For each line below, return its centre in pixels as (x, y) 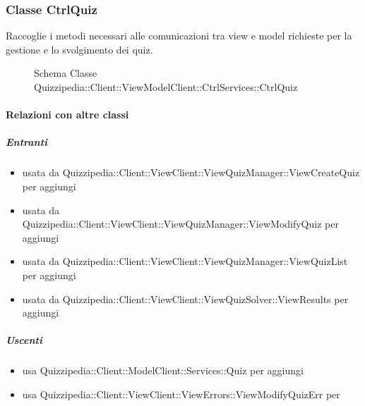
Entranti (27, 142)
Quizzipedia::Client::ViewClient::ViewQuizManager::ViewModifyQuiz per (180, 224)
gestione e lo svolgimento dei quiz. (79, 49)
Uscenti (24, 340)
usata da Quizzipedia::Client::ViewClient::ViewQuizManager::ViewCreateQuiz (191, 172)
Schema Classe (66, 73)
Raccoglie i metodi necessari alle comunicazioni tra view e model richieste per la (179, 36)
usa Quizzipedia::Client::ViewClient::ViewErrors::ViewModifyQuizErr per (181, 394)
